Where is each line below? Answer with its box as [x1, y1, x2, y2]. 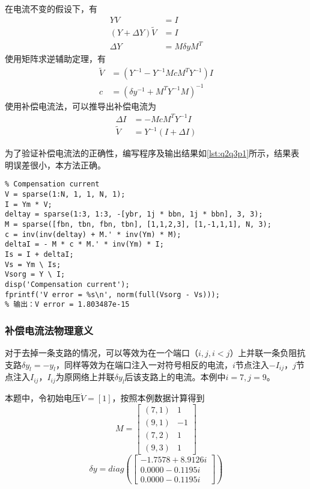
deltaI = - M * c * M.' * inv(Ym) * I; [5, 240, 164, 249]
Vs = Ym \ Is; [5, 260, 61, 269]
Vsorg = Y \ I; [5, 270, 65, 279]
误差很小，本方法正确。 [13, 158, 106, 171]
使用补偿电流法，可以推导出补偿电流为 [5, 99, 156, 112]
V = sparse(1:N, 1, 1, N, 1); [5, 190, 126, 198]
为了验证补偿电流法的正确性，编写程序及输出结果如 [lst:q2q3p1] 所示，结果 [5, 147, 291, 159]
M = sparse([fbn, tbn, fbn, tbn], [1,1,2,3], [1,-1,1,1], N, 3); [5, 220, 272, 229]
